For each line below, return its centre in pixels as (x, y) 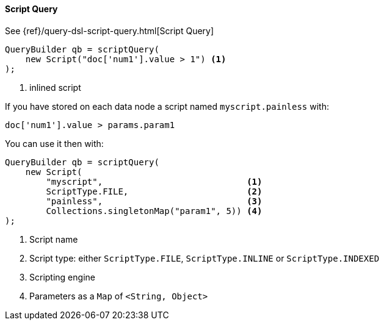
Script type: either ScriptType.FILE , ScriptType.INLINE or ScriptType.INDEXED (205, 258)
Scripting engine (62, 277)
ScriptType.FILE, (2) (154, 191)
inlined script (55, 87)
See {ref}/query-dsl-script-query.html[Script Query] (110, 30)
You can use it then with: (54, 143)
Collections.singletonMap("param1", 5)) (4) (154, 211)
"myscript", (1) (154, 181)
